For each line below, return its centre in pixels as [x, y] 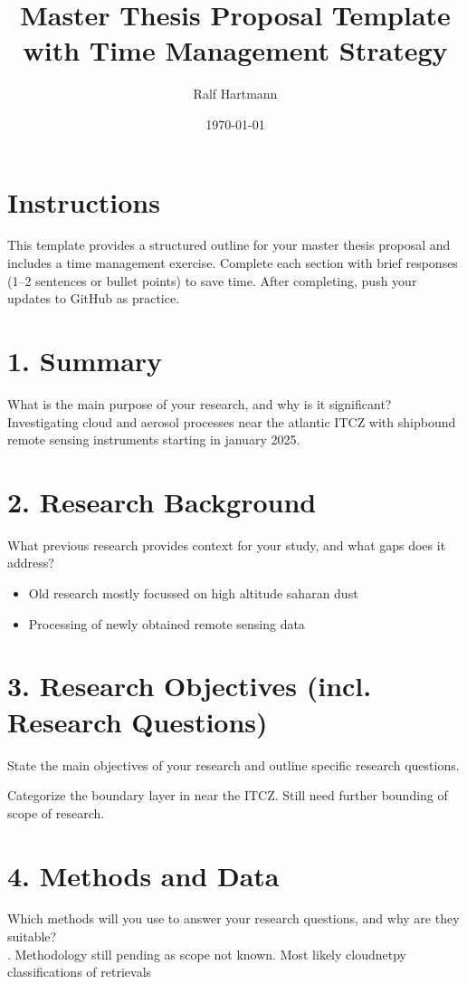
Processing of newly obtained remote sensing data [167, 623]
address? [31, 563]
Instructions [84, 201]
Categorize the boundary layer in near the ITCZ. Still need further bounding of [228, 795]
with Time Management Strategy [235, 50]
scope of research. [56, 812]
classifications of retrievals [80, 972]
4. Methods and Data [143, 875]
